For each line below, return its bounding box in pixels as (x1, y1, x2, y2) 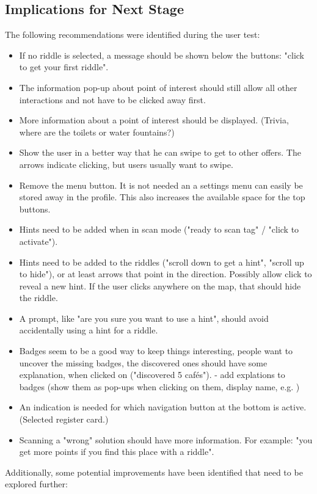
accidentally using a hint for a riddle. (19, 324, 158, 336)
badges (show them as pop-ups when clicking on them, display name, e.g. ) (19, 380, 300, 393)
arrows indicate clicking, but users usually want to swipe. (19, 158, 233, 170)
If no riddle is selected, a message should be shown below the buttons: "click (19, 48, 305, 61)
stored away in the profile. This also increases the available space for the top (19, 191, 305, 203)
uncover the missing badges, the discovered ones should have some (19, 356, 268, 369)
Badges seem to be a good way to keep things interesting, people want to (19, 344, 293, 357)
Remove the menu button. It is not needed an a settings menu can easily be (19, 178, 303, 191)
